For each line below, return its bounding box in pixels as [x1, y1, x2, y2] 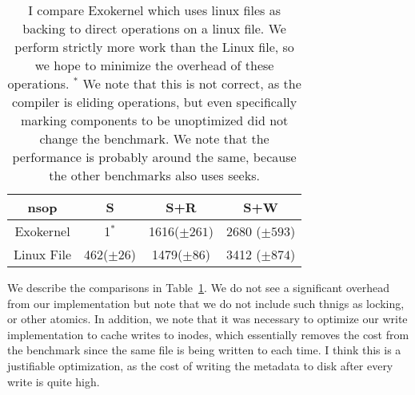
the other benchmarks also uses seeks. [49, 166, 260, 184]
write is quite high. [7, 373, 100, 389]
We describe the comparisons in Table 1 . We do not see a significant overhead [7, 279, 390, 295]
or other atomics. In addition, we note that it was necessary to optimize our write [7, 310, 408, 327]
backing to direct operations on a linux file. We [22, 19, 286, 38]
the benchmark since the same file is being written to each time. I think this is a [7, 342, 401, 358]
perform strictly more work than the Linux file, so [14, 38, 294, 56]
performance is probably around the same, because [12, 148, 297, 166]
